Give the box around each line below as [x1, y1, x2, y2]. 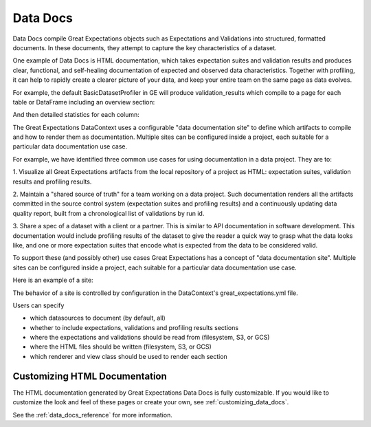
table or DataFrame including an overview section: [12, 98, 155, 106]
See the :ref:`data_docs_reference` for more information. [12, 410, 173, 419]
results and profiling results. [12, 177, 92, 186]
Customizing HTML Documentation [12, 370, 168, 382]
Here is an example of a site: [12, 276, 93, 285]
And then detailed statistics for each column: [12, 111, 140, 119]
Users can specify [12, 301, 65, 309]
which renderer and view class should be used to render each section [30, 352, 228, 360]
